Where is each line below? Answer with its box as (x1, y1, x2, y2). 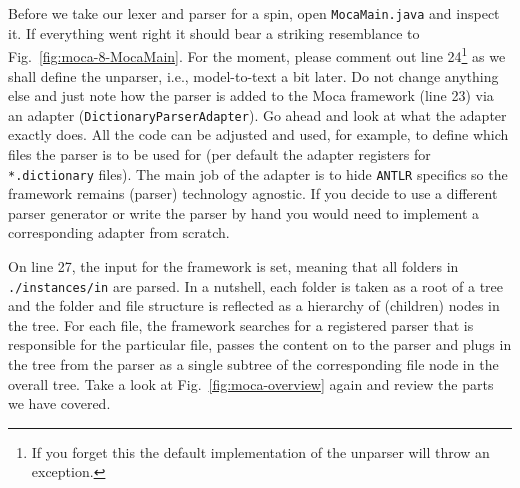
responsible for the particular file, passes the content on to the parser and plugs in (8, 334, 512, 355)
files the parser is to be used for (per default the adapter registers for (8, 143, 431, 164)
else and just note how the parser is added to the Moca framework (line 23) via (8, 85, 494, 106)
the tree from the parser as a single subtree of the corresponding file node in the (8, 354, 499, 374)
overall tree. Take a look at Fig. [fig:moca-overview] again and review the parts (8, 373, 494, 394)
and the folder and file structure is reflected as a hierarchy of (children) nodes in (8, 295, 500, 316)
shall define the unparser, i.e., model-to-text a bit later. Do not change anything (8, 65, 499, 86)
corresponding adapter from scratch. (8, 222, 230, 243)
